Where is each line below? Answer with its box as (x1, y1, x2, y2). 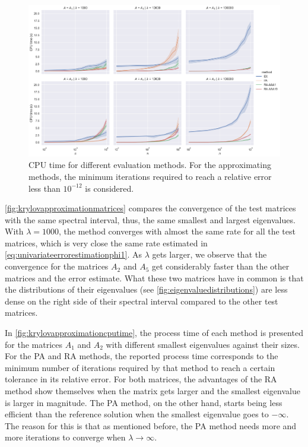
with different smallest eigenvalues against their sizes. (106, 338, 300, 350)
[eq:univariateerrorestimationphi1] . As (5, 248, 142, 261)
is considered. (85, 182, 134, 194)
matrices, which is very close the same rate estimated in (5, 236, 208, 249)
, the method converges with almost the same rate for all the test (59, 225, 296, 237)
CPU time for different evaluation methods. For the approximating (28, 158, 271, 171)
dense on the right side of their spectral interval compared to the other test (5, 294, 278, 307)
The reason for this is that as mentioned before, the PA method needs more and (5, 419, 297, 432)
